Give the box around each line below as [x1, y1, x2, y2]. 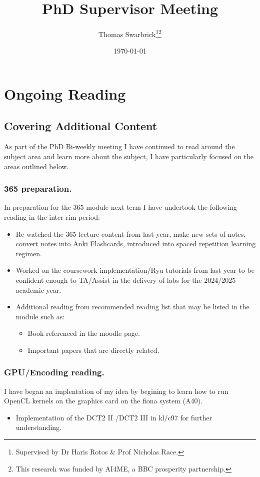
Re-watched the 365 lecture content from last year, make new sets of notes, [15, 228, 246, 239]
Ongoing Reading [4, 83, 126, 104]
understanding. [15, 422, 61, 432]
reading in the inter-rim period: [4, 211, 100, 222]
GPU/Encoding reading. [4, 366, 104, 378]
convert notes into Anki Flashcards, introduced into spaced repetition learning [15, 238, 256, 249]
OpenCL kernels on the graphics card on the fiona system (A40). [4, 395, 202, 406]
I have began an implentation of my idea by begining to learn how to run [4, 385, 228, 396]
